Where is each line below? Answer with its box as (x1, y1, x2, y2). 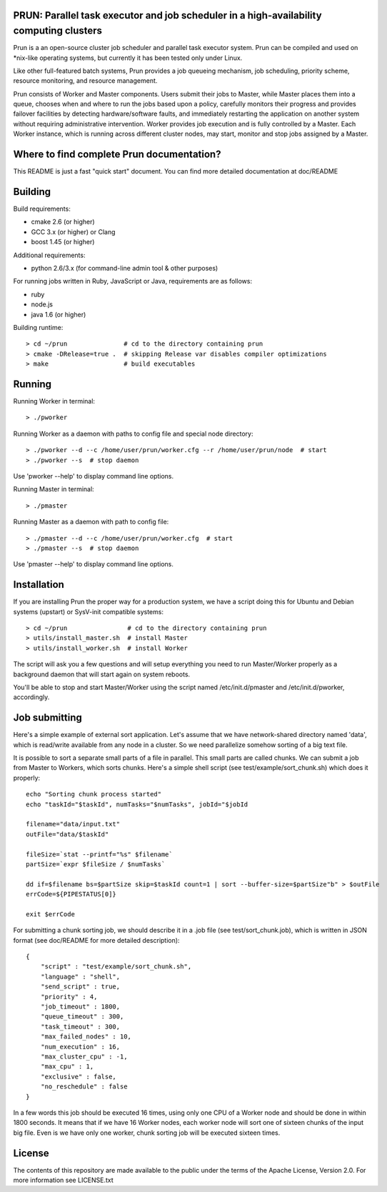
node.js (31, 300, 54, 309)
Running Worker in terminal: (13, 397, 96, 406)
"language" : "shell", (40, 972, 121, 981)
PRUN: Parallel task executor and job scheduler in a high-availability (13, 9, 322, 21)
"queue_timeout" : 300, (40, 1013, 124, 1021)
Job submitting (13, 711, 82, 724)
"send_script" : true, (40, 983, 121, 991)
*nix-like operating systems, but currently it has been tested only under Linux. (13, 54, 243, 62)
